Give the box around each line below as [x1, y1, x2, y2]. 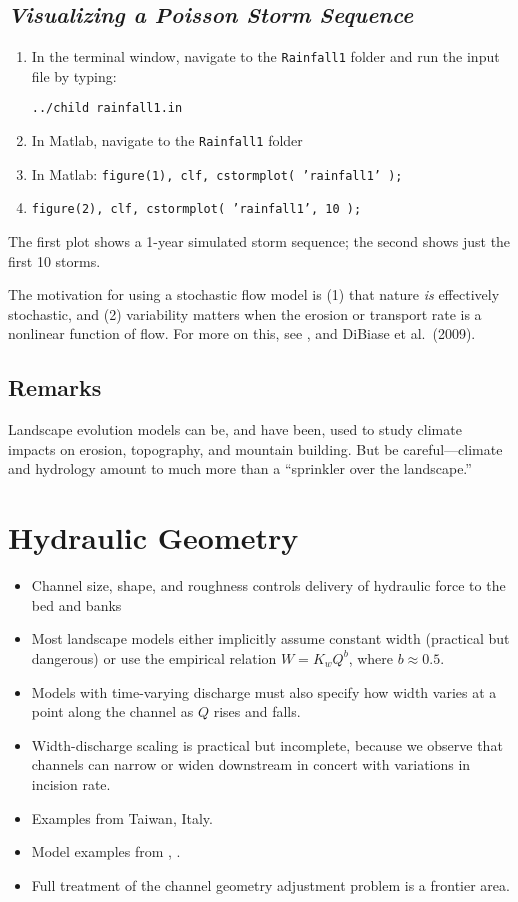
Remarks [8, 372, 102, 403]
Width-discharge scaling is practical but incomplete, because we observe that [31, 734, 503, 755]
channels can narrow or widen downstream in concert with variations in [31, 754, 471, 775]
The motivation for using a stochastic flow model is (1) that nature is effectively [8, 284, 500, 305]
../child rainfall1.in [31, 101, 183, 116]
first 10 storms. [8, 250, 101, 271]
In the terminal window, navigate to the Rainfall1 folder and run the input [31, 46, 500, 67]
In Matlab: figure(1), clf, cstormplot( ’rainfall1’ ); [31, 163, 403, 184]
